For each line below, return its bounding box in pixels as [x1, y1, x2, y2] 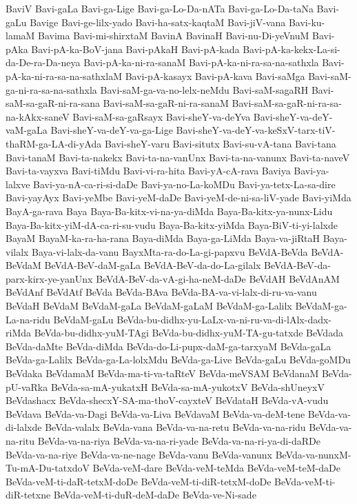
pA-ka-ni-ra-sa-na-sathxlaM [6, 68, 122, 83]
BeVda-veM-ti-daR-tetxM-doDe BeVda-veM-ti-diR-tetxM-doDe [6, 474, 272, 488]
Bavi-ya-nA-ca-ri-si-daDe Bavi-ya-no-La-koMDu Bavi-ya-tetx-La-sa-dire [33, 177, 336, 191]
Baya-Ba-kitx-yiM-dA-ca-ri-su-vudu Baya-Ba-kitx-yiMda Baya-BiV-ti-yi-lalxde [6, 217, 338, 232]
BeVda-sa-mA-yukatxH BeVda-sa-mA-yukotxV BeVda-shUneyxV [50, 379, 325, 394]
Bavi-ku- [288, 14, 325, 29]
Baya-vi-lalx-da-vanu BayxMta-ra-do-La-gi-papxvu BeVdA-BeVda [32, 244, 308, 259]
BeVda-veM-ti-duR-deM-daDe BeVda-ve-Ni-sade [53, 487, 256, 502]
